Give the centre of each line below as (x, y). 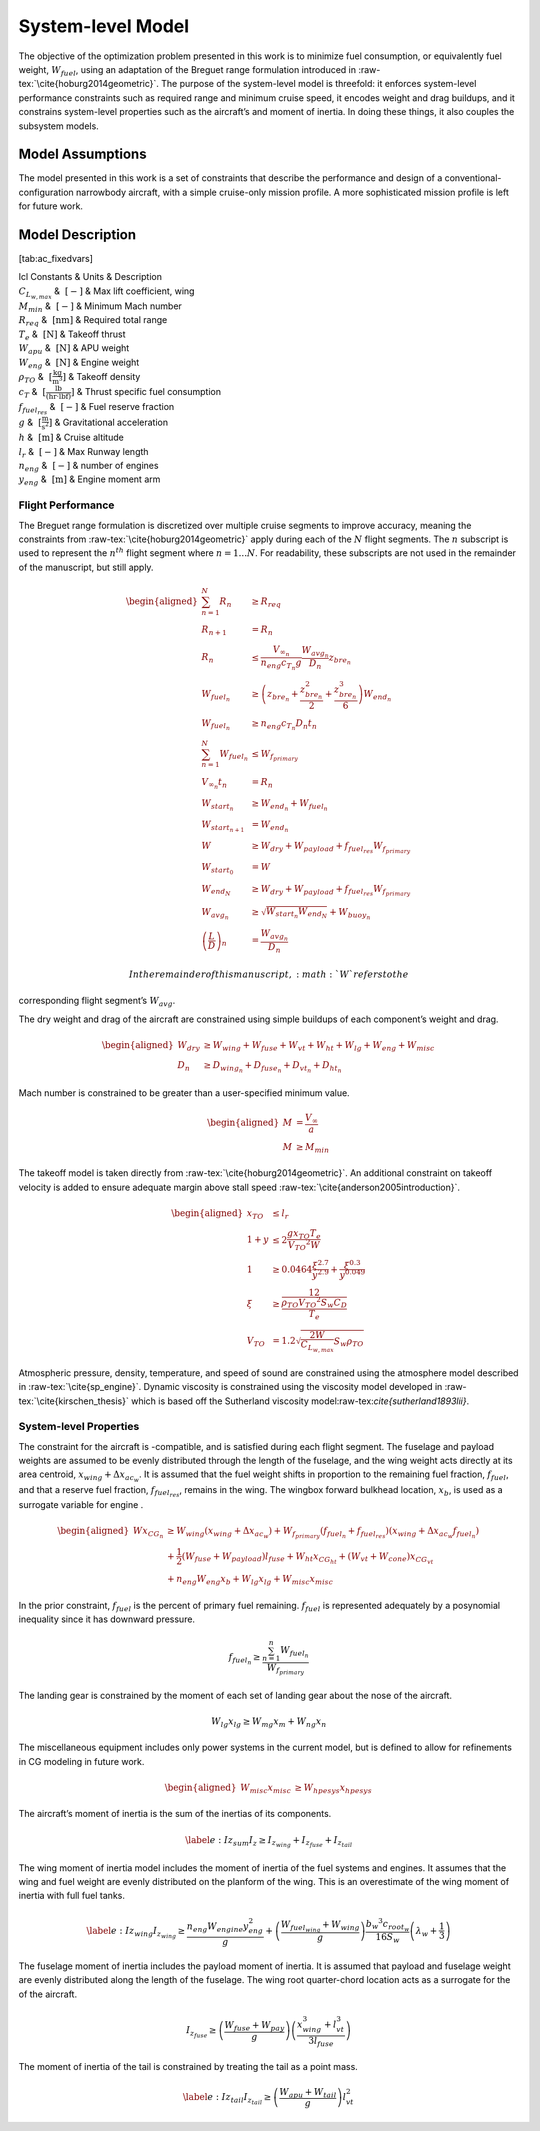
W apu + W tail (307, 2093)
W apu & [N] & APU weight (74, 349)
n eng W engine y (217, 1927)
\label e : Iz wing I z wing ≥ (136, 1932)
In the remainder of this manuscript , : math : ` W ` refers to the (268, 974)
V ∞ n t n (214, 783)
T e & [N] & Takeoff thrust (72, 335)
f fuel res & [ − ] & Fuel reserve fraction (96, 408)
